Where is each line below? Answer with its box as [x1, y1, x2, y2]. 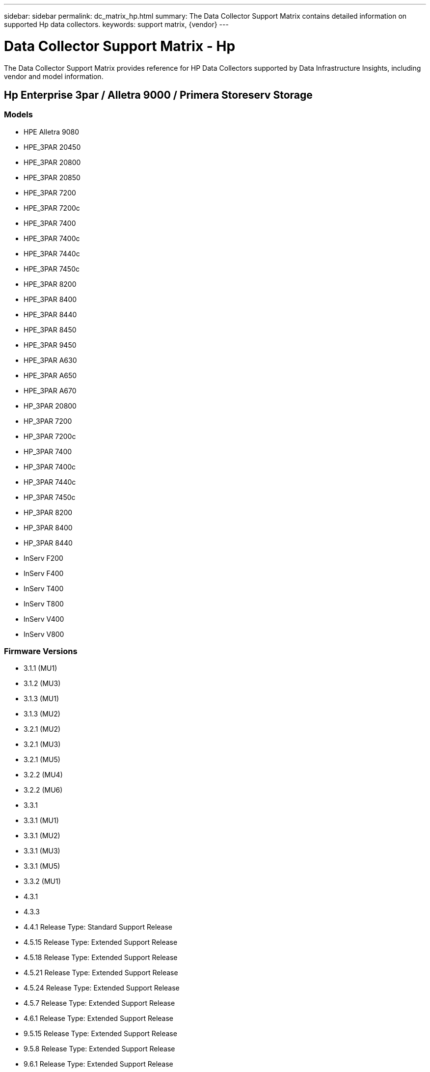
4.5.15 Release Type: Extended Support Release [24, 938, 178, 947]
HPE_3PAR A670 [24, 386, 77, 395]
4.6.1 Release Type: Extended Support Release [24, 1014, 173, 1023]
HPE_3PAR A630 [24, 356, 77, 364]
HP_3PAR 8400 [24, 523, 73, 532]
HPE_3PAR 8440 [24, 310, 77, 319]
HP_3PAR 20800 [24, 401, 77, 410]
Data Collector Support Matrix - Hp [4, 37, 236, 55]
